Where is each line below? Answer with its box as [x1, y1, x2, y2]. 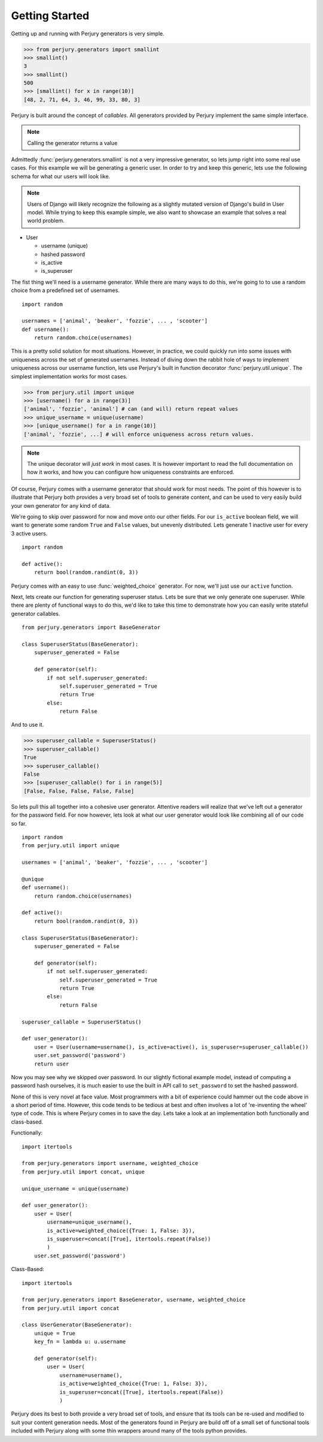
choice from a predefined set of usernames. [11, 287, 120, 294]
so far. [11, 820, 27, 827]
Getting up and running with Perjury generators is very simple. [11, 30, 164, 37]
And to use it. [11, 721, 44, 728]
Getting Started [11, 9, 90, 22]
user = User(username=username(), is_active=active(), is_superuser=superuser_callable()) [33, 1043, 309, 1050]
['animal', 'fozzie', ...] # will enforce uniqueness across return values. [23, 431, 254, 438]
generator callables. [11, 610, 60, 617]
